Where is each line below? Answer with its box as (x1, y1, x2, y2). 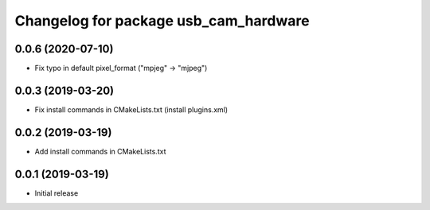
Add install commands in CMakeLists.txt (34, 146, 166, 156)
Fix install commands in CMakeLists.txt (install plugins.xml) (34, 104, 229, 115)
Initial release (34, 188, 79, 198)
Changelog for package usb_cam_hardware (14, 12, 310, 29)
